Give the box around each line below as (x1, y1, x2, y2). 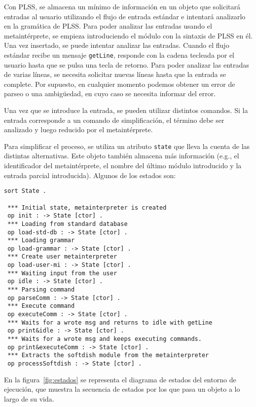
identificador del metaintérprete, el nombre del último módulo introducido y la (4, 160, 242, 171)
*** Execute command (7, 302, 75, 310)
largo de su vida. (4, 393, 54, 404)
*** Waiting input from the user (7, 269, 117, 277)
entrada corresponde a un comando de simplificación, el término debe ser (4, 114, 224, 125)
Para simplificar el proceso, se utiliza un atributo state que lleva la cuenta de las (4, 141, 250, 151)
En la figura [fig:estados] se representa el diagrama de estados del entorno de (4, 374, 236, 384)
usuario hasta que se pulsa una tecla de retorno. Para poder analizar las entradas (4, 59, 249, 70)
